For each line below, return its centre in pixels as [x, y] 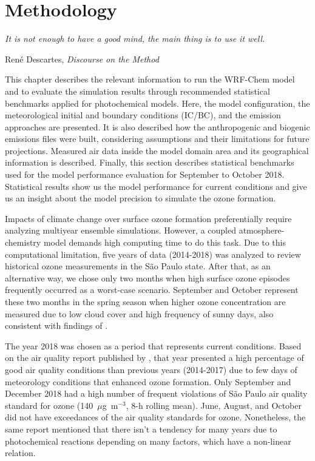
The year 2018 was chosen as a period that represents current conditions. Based [153, 345]
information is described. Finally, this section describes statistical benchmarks [150, 162]
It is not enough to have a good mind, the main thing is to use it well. [135, 39]
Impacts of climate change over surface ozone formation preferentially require [148, 218]
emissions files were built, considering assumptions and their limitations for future [157, 139]
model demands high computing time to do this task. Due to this [164, 242]
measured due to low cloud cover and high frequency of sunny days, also [139, 313]
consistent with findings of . [56, 325]
